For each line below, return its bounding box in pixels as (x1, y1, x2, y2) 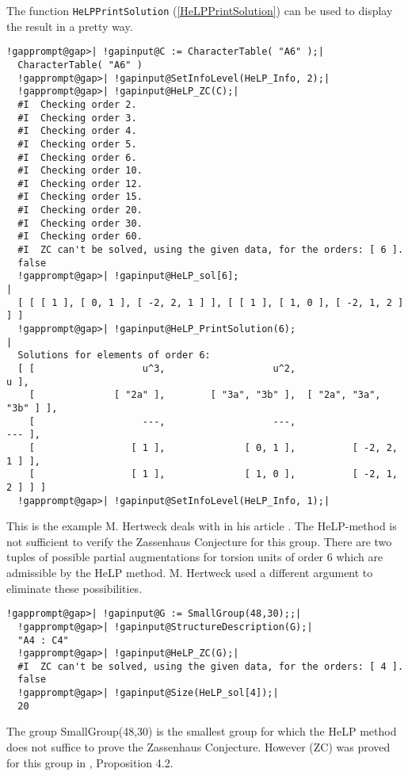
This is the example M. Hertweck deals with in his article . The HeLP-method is (6, 518, 397, 534)
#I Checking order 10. (17, 165, 143, 177)
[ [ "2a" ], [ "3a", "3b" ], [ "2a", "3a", (29, 389, 381, 401)
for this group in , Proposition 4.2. (6, 754, 173, 770)
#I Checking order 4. (17, 125, 137, 137)
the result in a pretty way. (6, 17, 133, 34)
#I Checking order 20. (17, 205, 143, 216)
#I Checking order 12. (17, 178, 143, 189)
